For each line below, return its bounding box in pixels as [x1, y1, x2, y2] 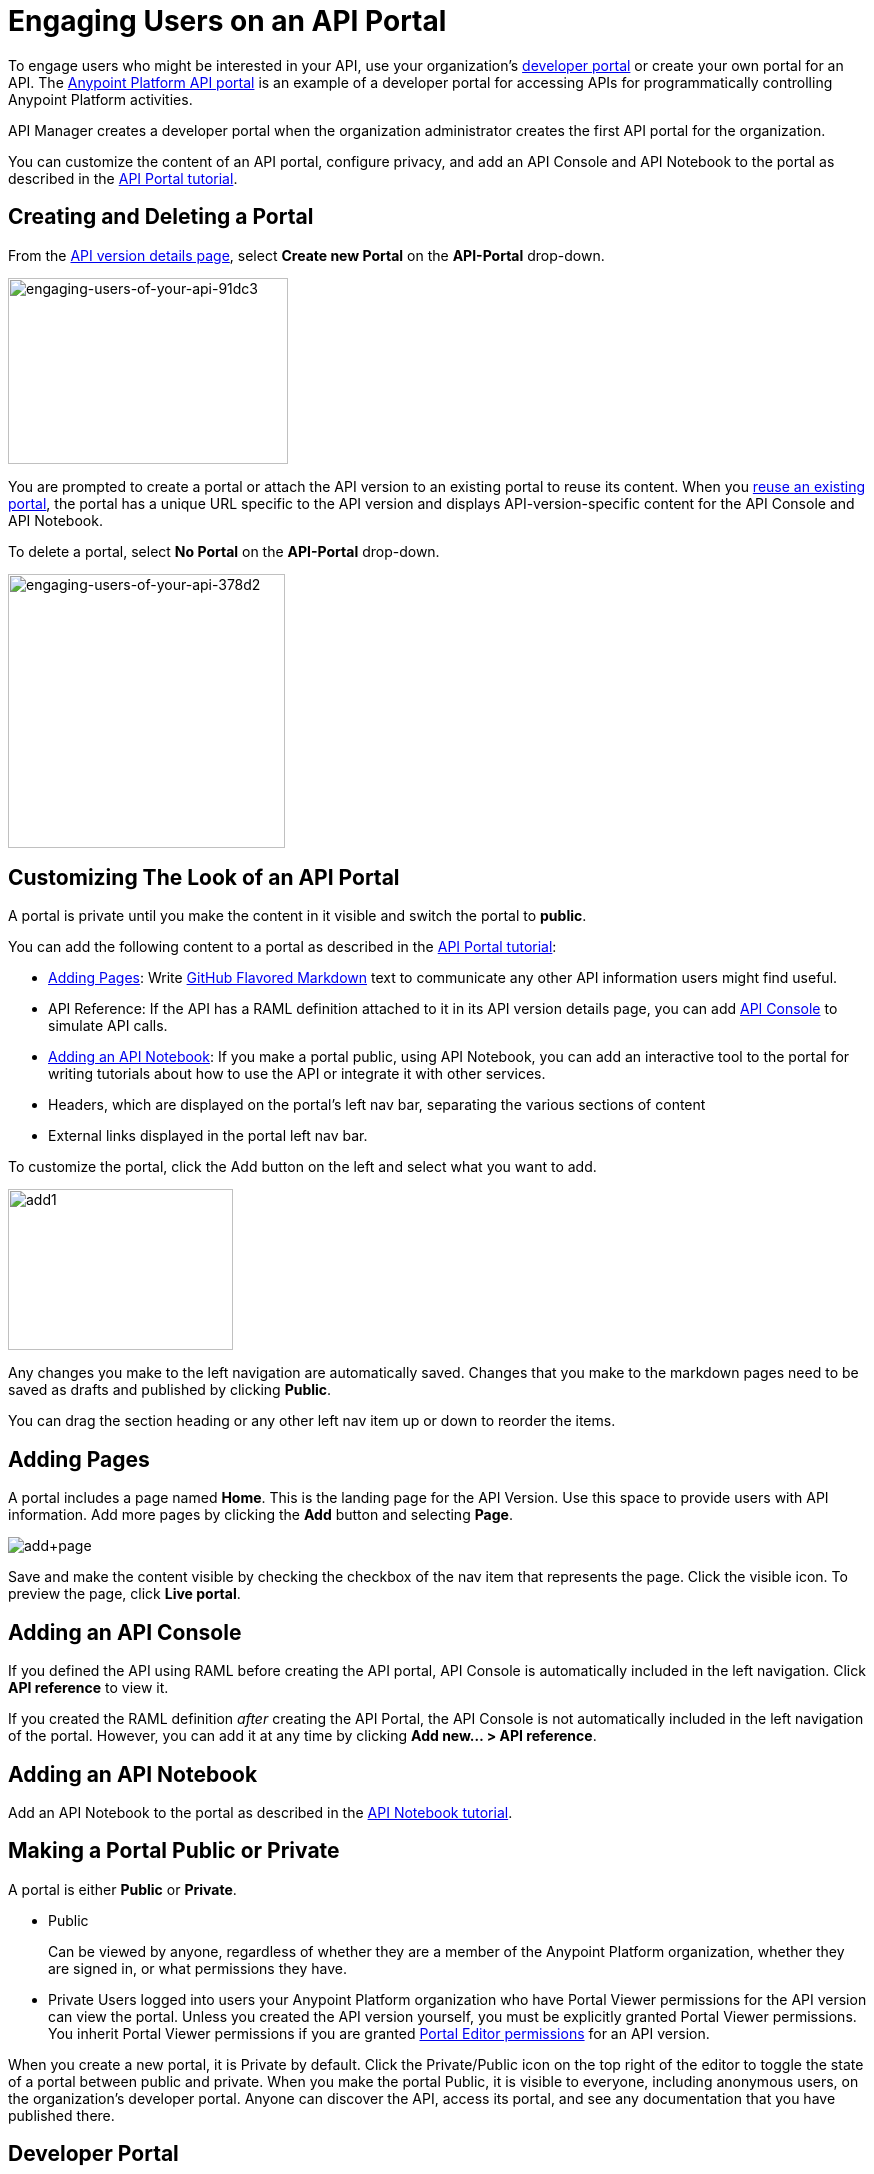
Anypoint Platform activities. [8, 90, 193, 108]
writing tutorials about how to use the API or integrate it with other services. [48, 1065, 546, 1083]
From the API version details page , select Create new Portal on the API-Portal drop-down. [8, 246, 605, 264]
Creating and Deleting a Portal [8, 204, 314, 230]
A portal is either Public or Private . [8, 1880, 237, 1898]
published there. [8, 2106, 115, 2124]
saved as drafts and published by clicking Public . [8, 1381, 332, 1399]
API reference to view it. [8, 1679, 169, 1697]
